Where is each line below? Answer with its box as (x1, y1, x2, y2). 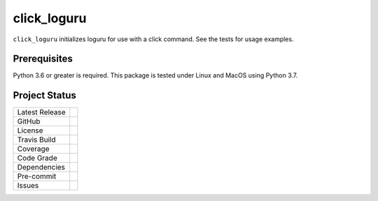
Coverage (17, 144, 50, 154)
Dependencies (17, 163, 66, 172)
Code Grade (17, 154, 57, 163)
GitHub (17, 117, 41, 126)
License (17, 126, 43, 135)
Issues (17, 181, 39, 191)
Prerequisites (13, 53, 73, 65)
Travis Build (17, 135, 56, 144)
